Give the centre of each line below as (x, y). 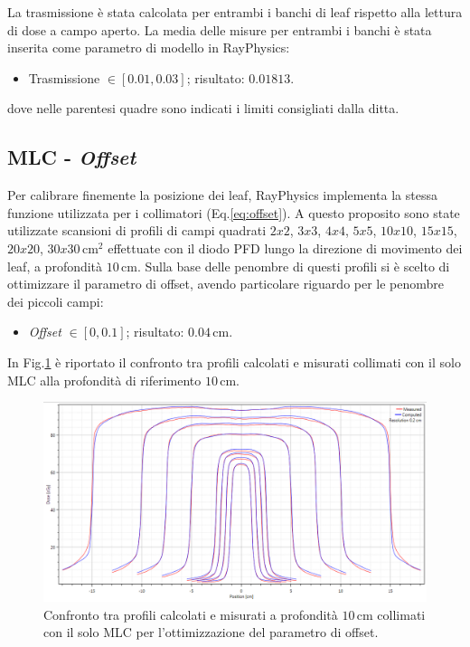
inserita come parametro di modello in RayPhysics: (149, 48)
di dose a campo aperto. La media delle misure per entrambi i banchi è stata (220, 29)
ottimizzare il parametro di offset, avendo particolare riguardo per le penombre (226, 284)
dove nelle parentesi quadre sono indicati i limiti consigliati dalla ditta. (203, 108)
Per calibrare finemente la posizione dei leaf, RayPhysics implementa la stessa (222, 195)
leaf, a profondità (55, 266)
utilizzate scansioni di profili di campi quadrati (137, 230)
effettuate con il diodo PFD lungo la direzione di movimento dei (285, 247)
